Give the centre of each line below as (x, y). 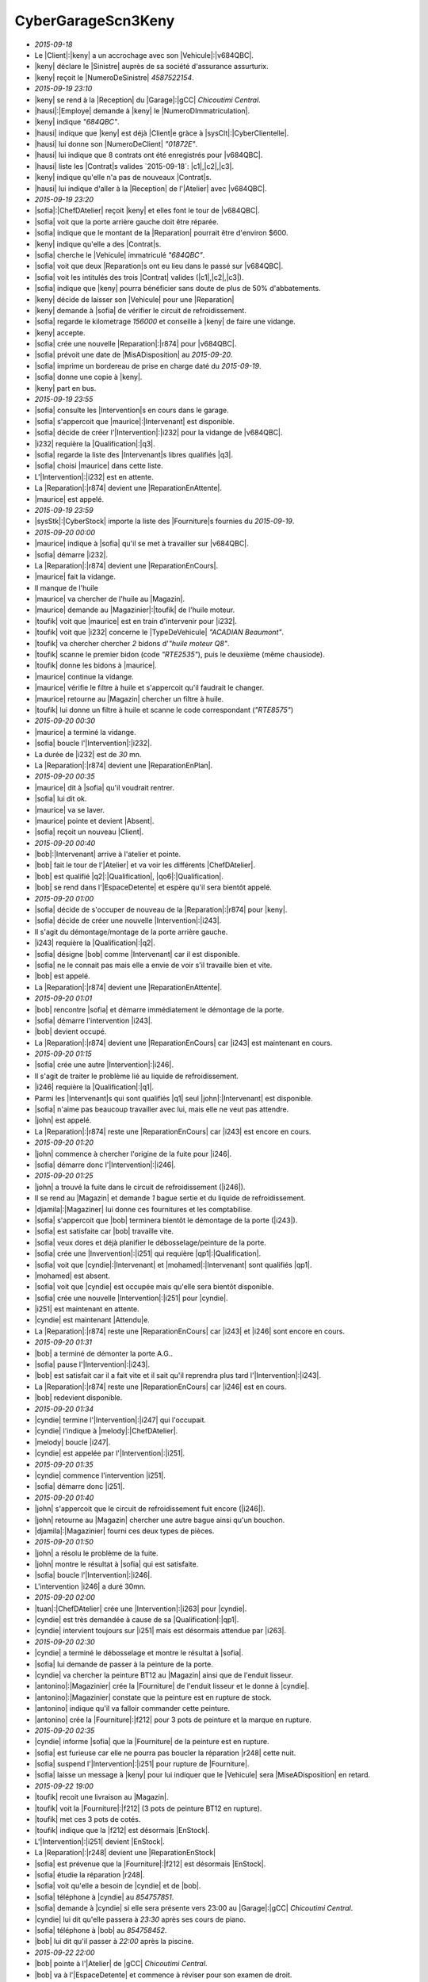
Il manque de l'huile (67, 587)
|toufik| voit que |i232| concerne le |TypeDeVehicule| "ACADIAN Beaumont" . (159, 632)
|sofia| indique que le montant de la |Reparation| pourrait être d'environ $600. (161, 233)
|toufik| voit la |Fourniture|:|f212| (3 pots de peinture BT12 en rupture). (148, 1808)
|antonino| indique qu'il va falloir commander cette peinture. (132, 1708)
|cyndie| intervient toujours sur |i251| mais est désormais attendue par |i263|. (160, 1631)
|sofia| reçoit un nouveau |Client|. (89, 832)
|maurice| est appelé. (69, 499)
